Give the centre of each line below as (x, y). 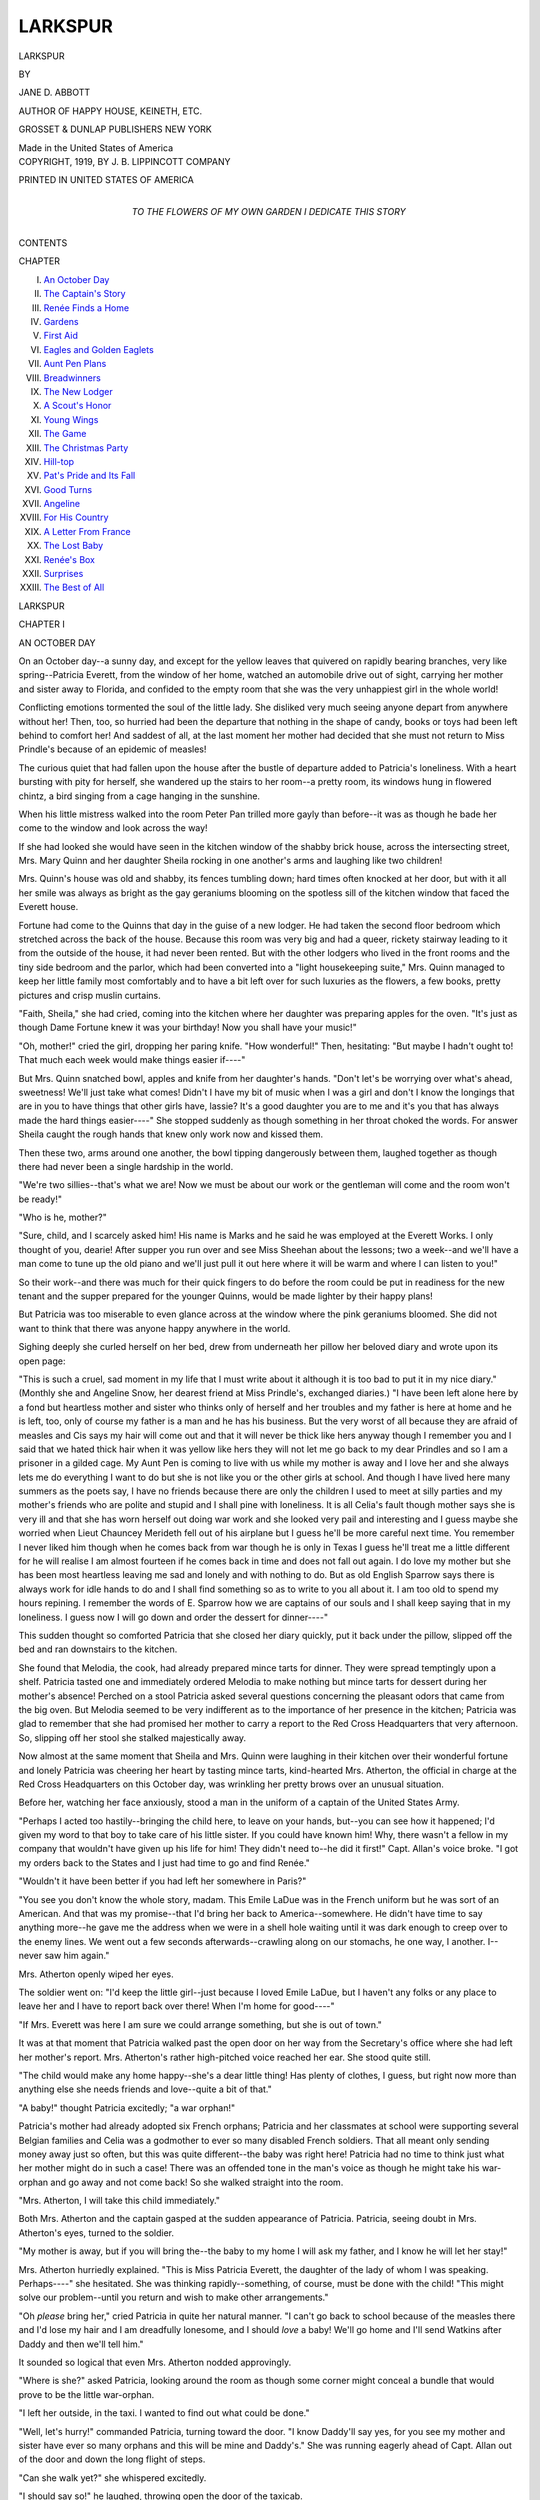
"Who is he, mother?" (62, 1217)
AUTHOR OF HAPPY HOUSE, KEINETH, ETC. (110, 111)
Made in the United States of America (96, 147)
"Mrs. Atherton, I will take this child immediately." (119, 2201)
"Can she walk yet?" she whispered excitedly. (112, 2477)
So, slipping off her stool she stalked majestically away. (132, 1737)
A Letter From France (87, 531)
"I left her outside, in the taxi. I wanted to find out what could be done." (164, 2413)
